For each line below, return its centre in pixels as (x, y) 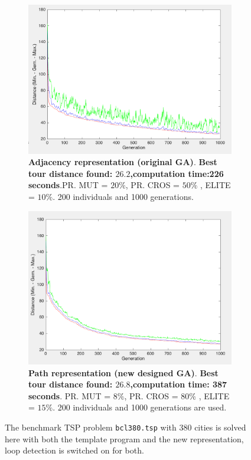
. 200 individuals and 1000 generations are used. (140, 407)
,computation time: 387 (179, 384)
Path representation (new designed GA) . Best (123, 372)
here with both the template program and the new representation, (124, 438)
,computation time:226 (177, 173)
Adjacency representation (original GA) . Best (123, 162)
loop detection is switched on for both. (74, 450)
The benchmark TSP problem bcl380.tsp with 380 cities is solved (125, 427)
